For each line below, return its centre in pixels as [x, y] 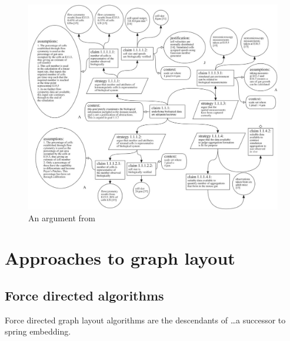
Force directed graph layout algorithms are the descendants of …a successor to [145, 320]
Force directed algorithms [84, 295]
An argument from [62, 217]
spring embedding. [38, 331]
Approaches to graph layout [120, 258]
